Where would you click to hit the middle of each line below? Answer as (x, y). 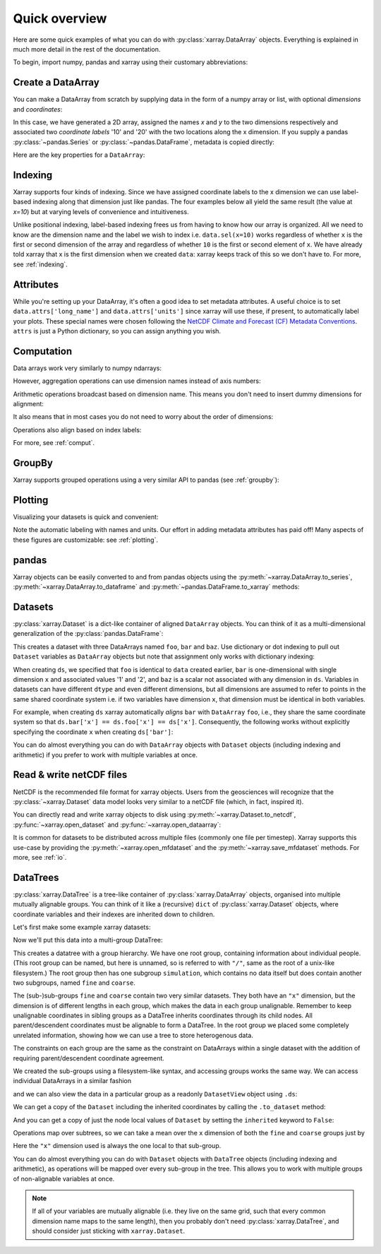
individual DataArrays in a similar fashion (72, 1081)
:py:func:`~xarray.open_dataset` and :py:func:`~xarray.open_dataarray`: (117, 824)
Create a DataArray (56, 82)
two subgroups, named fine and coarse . (74, 983)
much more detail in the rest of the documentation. (87, 49)
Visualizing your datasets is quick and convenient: (86, 516)
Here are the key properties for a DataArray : (79, 155)
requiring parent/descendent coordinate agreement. (89, 1058)
